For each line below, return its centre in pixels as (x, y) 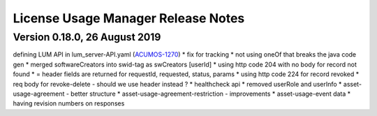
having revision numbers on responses (69, 103)
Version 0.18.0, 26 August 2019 (87, 37)
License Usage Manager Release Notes (129, 18)
